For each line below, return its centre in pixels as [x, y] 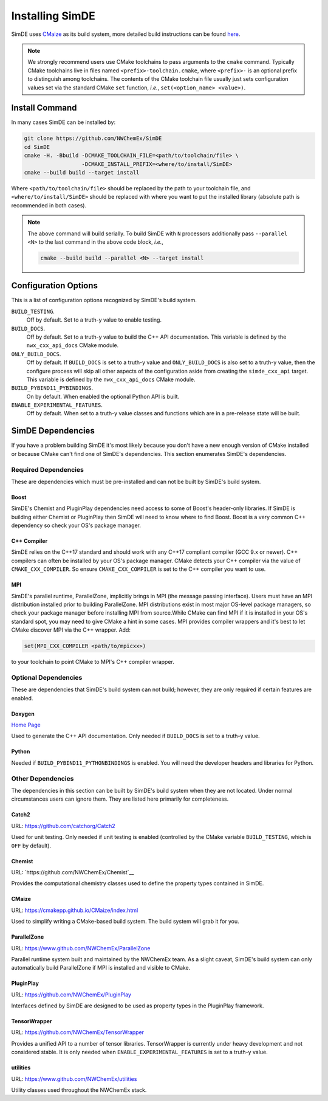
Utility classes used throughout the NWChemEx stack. [79, 1090]
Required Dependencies [48, 469]
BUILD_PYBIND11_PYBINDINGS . [52, 388]
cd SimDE [37, 147]
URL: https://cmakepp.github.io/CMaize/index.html [75, 910]
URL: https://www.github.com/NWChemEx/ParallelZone [81, 948]
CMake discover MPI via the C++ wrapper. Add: [71, 630]
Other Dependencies [43, 778]
